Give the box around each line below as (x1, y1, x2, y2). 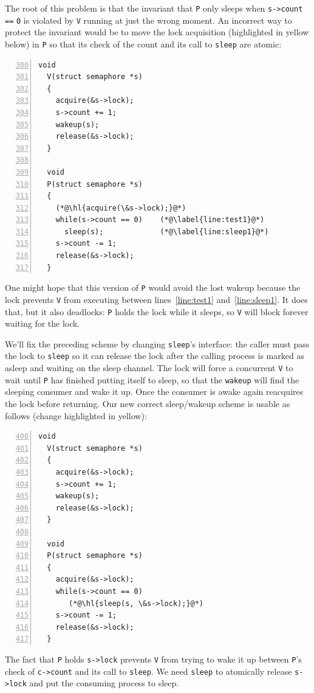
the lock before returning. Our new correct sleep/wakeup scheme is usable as (5, 397, 290, 410)
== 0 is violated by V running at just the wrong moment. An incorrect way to (5, 13, 292, 26)
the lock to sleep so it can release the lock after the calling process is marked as (5, 349, 304, 362)
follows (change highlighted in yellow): (5, 409, 147, 422)
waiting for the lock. (5, 317, 80, 330)
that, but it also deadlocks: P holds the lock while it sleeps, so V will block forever (5, 305, 309, 318)
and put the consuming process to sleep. (29, 677, 179, 689)
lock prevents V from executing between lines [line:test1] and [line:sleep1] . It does (5, 293, 308, 305)
